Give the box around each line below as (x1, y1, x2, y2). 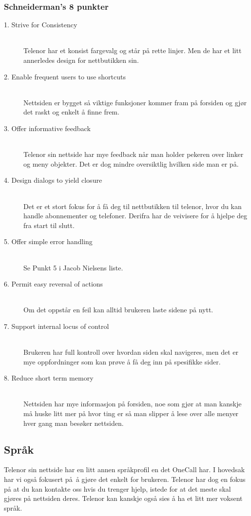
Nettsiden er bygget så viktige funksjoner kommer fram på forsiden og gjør (23, 97, 247, 107)
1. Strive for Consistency (4, 19, 77, 30)
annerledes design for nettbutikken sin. (23, 55, 139, 65)
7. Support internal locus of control (4, 321, 109, 331)
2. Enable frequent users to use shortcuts (4, 71, 126, 81)
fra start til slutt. (23, 220, 75, 230)
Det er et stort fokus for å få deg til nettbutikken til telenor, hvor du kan (23, 201, 242, 211)
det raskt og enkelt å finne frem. (23, 107, 119, 117)
